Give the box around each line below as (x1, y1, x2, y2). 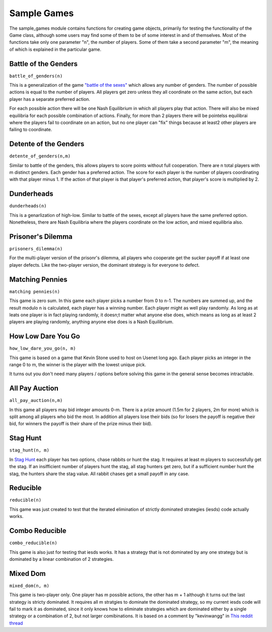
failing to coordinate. (9, 127, 52, 133)
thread (9, 620, 23, 626)
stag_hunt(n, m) (9, 447, 50, 453)
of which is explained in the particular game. (9, 46, 102, 52)
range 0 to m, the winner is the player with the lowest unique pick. (9, 361, 146, 368)
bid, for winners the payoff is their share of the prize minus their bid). (9, 421, 153, 427)
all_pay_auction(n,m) (9, 397, 63, 404)
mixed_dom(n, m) (9, 583, 50, 589)
